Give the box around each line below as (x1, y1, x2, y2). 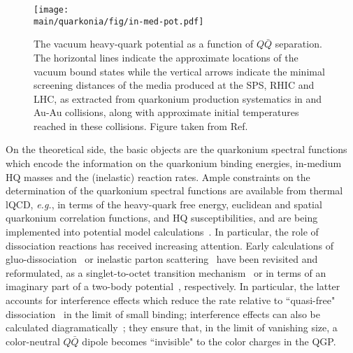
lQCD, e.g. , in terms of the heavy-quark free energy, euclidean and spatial (6, 196, 322, 211)
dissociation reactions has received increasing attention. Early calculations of (6, 238, 334, 252)
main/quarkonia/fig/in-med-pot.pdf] (34, 16, 204, 27)
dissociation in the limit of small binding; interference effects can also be (6, 306, 321, 321)
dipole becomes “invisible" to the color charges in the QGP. (82, 333, 336, 348)
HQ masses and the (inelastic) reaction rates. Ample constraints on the (6, 169, 310, 184)
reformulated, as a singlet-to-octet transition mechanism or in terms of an (6, 265, 326, 280)
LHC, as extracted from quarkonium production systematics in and (34, 91, 322, 106)
